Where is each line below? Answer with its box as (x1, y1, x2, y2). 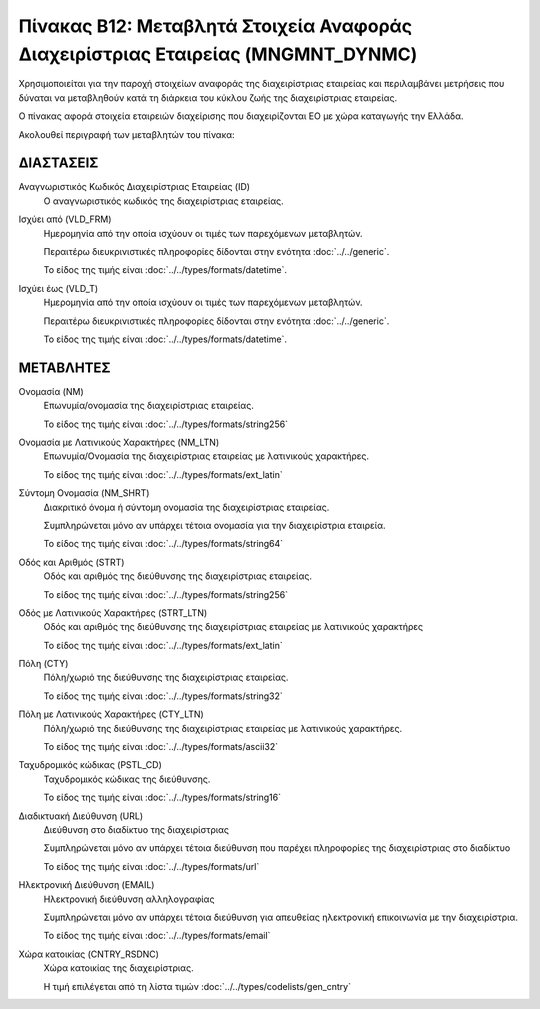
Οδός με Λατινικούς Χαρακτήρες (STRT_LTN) (18, 606, 208, 619)
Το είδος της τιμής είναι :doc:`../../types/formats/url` (43, 860, 260, 872)
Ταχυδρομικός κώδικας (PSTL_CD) (18, 759, 162, 771)
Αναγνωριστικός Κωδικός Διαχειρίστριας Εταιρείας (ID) (18, 181, 250, 193)
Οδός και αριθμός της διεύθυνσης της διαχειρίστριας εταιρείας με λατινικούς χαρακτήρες (43, 621, 424, 633)
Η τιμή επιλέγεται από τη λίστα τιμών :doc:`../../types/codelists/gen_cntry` (43, 980, 352, 992)
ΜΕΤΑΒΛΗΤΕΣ (18, 359, 111, 376)
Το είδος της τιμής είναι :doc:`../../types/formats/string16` (43, 791, 282, 804)
